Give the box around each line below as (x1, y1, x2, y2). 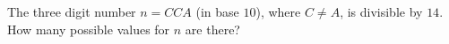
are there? (185, 19, 240, 38)
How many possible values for (7, 19, 170, 38)
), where (255, 3, 301, 20)
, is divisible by (340, 3, 423, 20)
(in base (195, 3, 239, 20)
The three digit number (7, 3, 136, 20)
